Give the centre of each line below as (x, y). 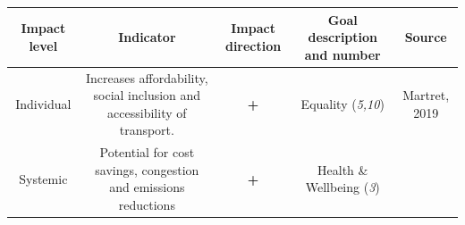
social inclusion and (147, 95)
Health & (343, 169)
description (343, 37)
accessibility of (147, 112)
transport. (147, 130)
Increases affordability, (147, 77)
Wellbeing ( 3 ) (342, 187)
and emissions (147, 187)
